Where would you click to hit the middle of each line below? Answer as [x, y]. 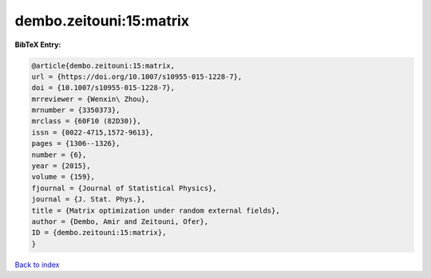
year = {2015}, [61, 166]
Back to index [37, 264]
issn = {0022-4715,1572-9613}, [93, 132]
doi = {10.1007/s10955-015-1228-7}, [103, 88]
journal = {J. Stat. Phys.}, [89, 200]
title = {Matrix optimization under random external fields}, [156, 210]
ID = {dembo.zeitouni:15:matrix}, [99, 233]
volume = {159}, [63, 177]
